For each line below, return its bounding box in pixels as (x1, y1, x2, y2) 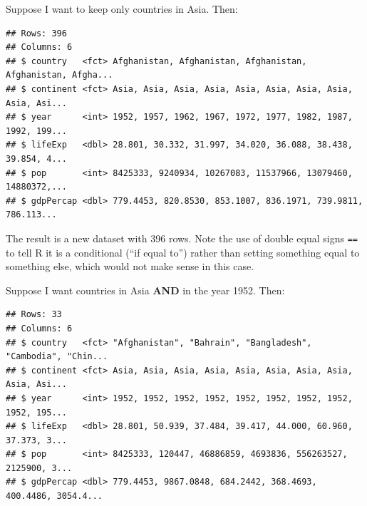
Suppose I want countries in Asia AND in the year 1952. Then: (6, 282, 285, 297)
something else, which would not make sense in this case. (6, 259, 254, 274)
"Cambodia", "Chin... (6, 351, 108, 362)
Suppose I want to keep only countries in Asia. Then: (6, 1, 238, 16)
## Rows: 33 (6, 309, 62, 320)
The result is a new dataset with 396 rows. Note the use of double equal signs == (6, 230, 358, 245)
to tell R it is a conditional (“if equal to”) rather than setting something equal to (6, 244, 360, 259)
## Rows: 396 (6, 28, 67, 38)
